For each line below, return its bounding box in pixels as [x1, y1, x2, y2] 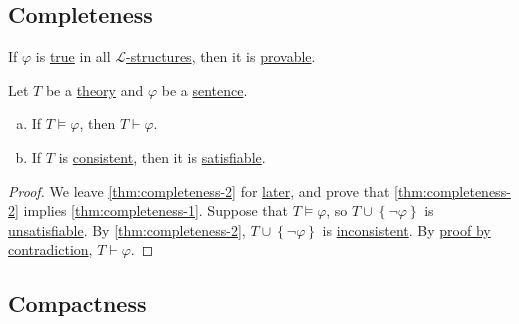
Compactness [8, 288, 147, 319]
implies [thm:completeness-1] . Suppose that [23, 200, 288, 221]
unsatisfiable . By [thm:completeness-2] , [8, 219, 246, 240]
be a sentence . [161, 79, 248, 100]
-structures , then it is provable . [126, 46, 316, 67]
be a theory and [45, 79, 144, 100]
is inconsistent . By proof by [322, 219, 491, 240]
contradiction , [8, 239, 93, 260]
